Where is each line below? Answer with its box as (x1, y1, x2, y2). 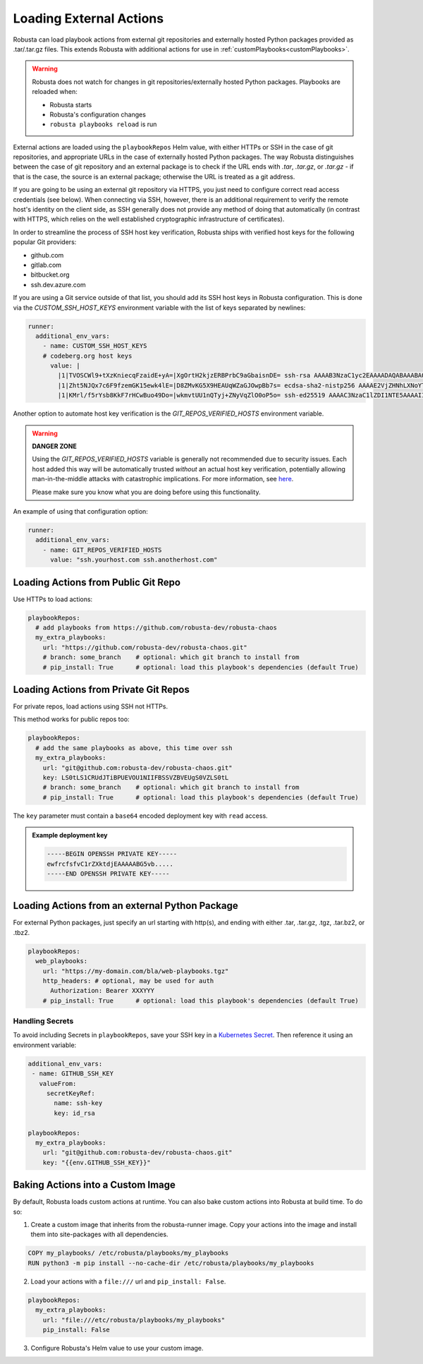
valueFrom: (39, 1080, 77, 1087)
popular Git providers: (13, 238, 77, 246)
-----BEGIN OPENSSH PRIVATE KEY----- (47, 850, 178, 858)
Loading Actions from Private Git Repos (13, 683, 190, 695)
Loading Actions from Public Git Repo (13, 576, 181, 589)
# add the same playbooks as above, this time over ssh (35, 744, 233, 752)
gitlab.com (30, 260, 62, 269)
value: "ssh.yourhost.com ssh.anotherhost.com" (50, 556, 218, 564)
